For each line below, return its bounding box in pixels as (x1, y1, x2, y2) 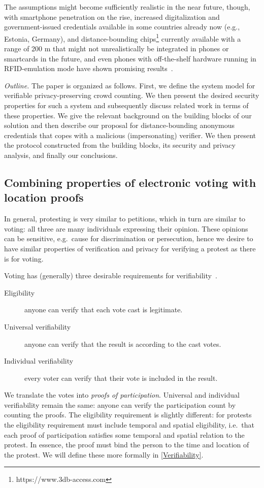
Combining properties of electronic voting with (4, 174, 256, 190)
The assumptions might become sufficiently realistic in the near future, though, (4, 2, 250, 12)
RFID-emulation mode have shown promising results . (4, 63, 173, 74)
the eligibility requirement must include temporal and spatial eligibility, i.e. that (4, 419, 255, 430)
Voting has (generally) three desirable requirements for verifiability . (4, 270, 217, 281)
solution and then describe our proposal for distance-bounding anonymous (4, 120, 235, 131)
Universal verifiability (4, 321, 71, 332)
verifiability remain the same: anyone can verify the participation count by (4, 399, 236, 410)
